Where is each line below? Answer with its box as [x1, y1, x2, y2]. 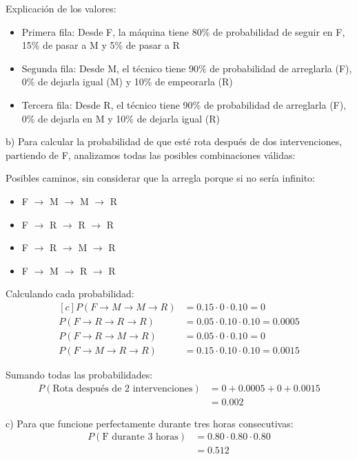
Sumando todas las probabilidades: [6, 367, 153, 382]
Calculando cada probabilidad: [6, 286, 134, 301]
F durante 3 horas [102, 432, 178, 442]
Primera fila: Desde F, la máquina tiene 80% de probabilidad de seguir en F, [21, 24, 345, 39]
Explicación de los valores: [6, 1, 116, 15]
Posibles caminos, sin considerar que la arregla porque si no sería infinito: [6, 171, 315, 185]
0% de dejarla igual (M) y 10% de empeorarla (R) [21, 74, 233, 89]
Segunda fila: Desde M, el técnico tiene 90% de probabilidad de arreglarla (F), [21, 61, 352, 75]
